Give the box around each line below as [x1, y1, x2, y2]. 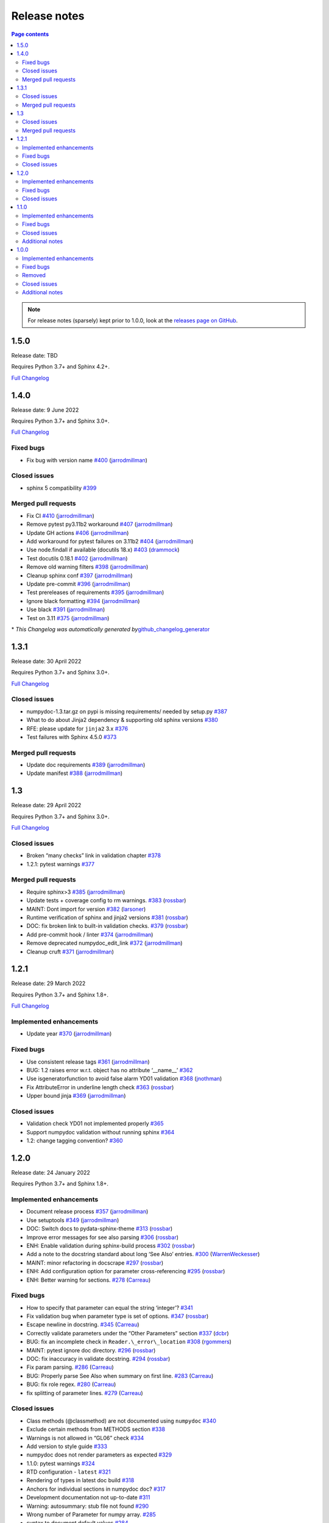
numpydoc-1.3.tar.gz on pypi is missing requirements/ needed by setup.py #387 [26, 707, 228, 715]
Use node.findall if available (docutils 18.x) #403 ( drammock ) [26, 546, 180, 554]
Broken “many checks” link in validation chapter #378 [26, 852, 161, 859]
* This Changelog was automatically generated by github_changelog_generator [11, 625, 210, 633]
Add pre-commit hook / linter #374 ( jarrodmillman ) [26, 931, 154, 938]
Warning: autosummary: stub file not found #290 [26, 1502, 149, 1510]
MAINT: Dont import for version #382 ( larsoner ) [26, 905, 146, 913]
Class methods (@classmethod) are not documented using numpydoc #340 [26, 1417, 216, 1424]
